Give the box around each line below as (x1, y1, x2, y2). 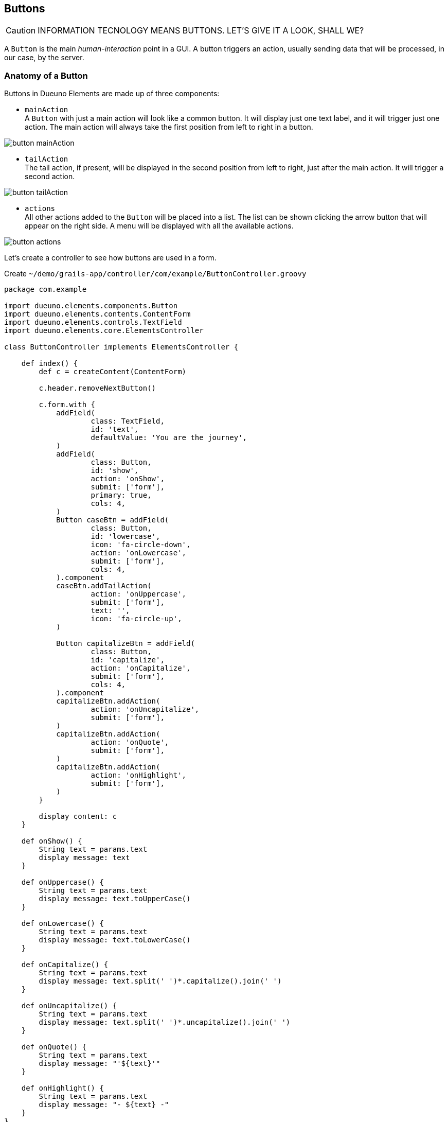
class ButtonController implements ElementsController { (4, 343, 239, 352)
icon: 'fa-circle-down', (91, 540, 191, 549)
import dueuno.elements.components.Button (4, 302, 178, 310)
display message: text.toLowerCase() (39, 936, 191, 944)
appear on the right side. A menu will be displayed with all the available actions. (25, 221, 294, 231)
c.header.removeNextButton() (39, 384, 156, 393)
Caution (6, 25, 36, 36)
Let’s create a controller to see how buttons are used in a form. (4, 253, 217, 262)
